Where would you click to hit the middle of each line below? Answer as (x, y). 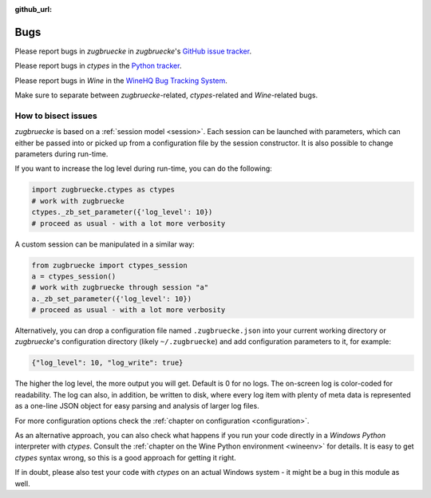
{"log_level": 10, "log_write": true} (107, 363)
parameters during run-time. (61, 154)
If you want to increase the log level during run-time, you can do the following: (144, 168)
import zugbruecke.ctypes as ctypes (103, 190)
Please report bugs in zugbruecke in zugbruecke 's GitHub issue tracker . (133, 51)
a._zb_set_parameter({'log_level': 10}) (111, 298)
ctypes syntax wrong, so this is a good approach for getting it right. (126, 457)
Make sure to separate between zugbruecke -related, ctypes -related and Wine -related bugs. (166, 95)
